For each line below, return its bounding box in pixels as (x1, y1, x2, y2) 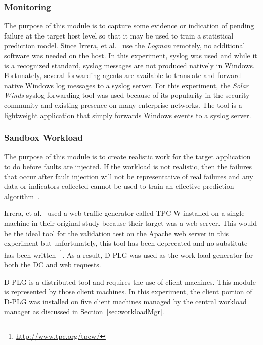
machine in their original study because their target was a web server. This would (4, 217, 257, 228)
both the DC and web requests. (4, 259, 101, 270)
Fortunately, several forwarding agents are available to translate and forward (4, 70, 241, 81)
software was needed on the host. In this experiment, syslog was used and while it (4, 50, 257, 60)
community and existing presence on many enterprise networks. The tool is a (4, 99, 242, 110)
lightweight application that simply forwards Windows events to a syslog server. (4, 109, 251, 120)
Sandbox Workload (4, 131, 83, 144)
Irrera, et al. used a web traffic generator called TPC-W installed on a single (4, 208, 245, 218)
